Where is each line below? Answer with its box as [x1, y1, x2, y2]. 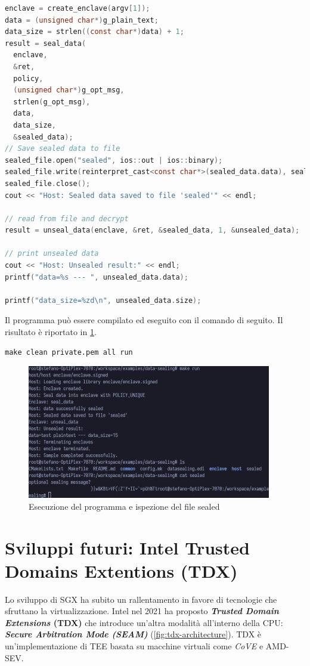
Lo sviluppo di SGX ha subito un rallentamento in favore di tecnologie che [5, 593, 277, 605]
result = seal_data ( [5, 39, 86, 48]
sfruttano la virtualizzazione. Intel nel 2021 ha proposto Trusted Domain [5, 605, 279, 617]
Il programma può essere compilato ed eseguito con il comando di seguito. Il [5, 314, 283, 326]
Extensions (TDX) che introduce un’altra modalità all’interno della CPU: [5, 616, 283, 628]
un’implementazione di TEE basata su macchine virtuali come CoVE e [5, 640, 263, 652]
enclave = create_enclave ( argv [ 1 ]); [5, 4, 150, 13]
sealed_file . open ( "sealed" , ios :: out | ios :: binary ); [5, 156, 223, 165]
